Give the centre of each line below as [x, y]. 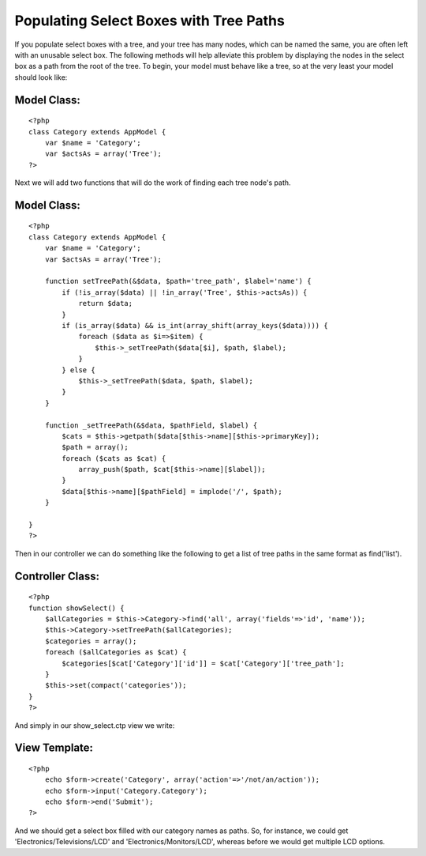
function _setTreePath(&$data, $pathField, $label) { [151, 425]
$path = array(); [95, 447]
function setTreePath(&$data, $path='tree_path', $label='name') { [178, 281]
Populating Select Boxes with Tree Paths [150, 21]
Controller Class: [57, 576]
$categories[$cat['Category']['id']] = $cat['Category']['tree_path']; [203, 663]
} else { [78, 370]
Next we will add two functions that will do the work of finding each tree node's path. [153, 183]
